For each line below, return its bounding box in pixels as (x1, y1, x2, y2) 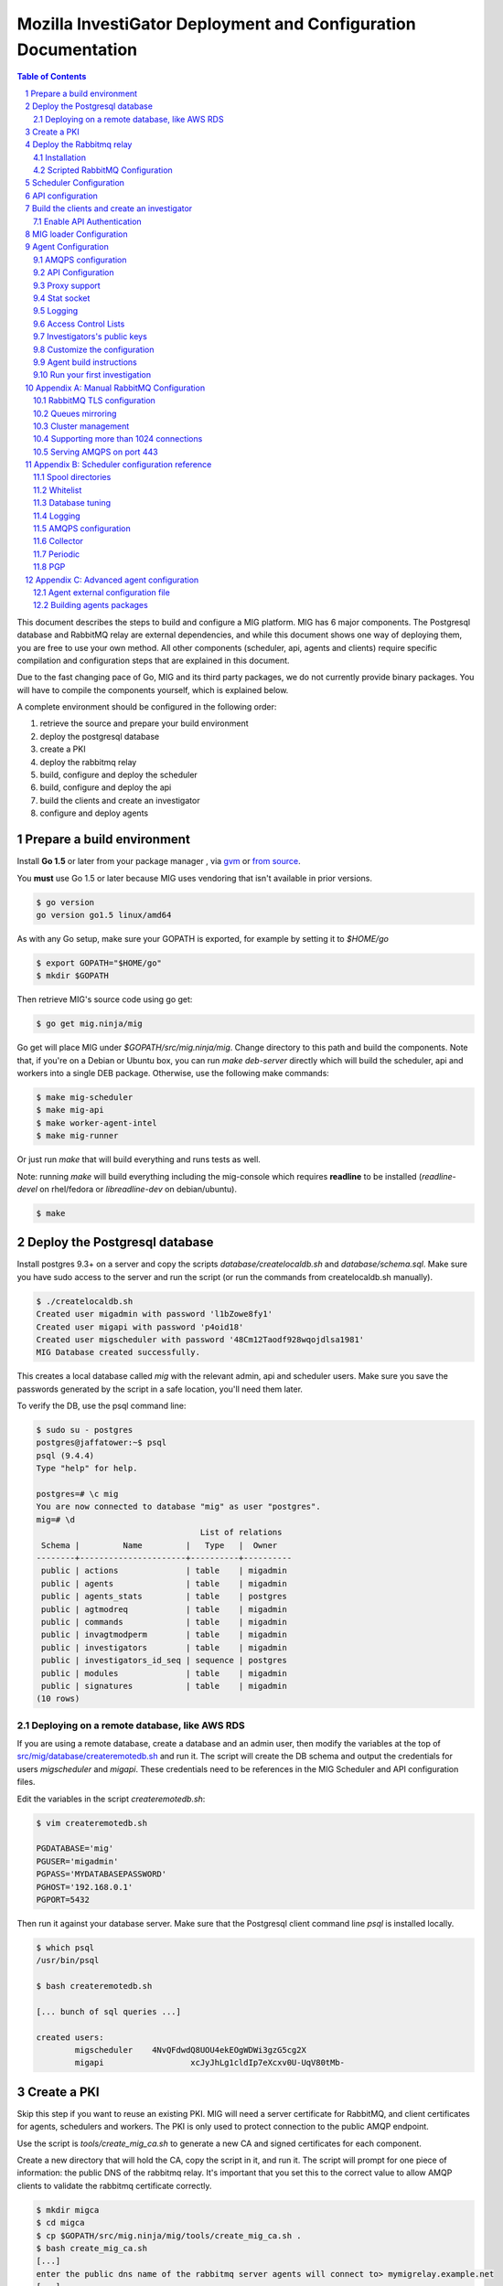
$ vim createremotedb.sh (36, 1818, 148, 1828)
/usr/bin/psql (36, 1955, 100, 1966)
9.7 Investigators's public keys (33, 331, 148, 342)
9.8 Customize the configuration (33, 344, 155, 355)
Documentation (16, 39, 138, 59)
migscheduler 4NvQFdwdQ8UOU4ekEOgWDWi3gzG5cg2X (74, 2045, 306, 2055)
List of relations (199, 1527, 283, 1538)
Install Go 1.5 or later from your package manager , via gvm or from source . (16, 856, 301, 867)
